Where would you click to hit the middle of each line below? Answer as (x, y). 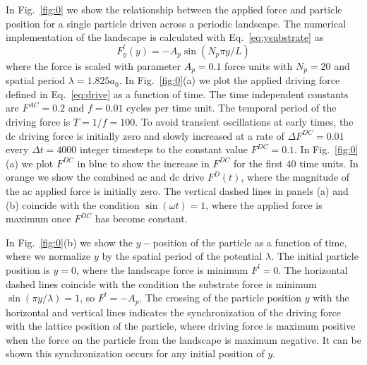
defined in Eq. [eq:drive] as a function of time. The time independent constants (177, 94)
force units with (259, 65)
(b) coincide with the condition (73, 204)
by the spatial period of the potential (182, 256)
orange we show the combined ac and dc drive (105, 177)
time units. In (329, 163)
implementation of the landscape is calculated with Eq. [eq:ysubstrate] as (165, 37)
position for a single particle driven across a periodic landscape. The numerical (176, 23)
